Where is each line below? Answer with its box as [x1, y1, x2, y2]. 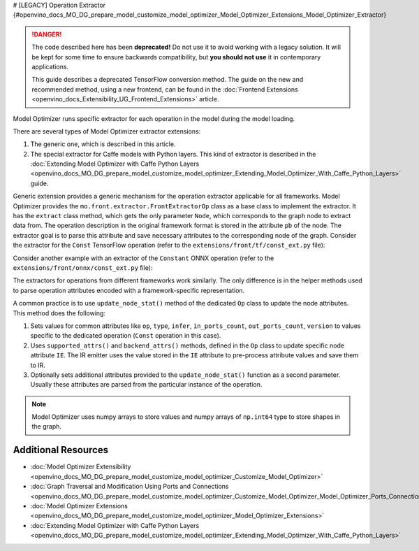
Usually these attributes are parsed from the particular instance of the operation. [30, 380, 263, 389]
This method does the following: [13, 308, 106, 317]
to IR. [30, 361, 45, 369]
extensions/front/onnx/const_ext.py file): [13, 263, 153, 272]
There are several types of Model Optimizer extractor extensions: [13, 127, 201, 136]
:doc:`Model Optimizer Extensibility [30, 462, 131, 471]
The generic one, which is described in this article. [30, 140, 176, 148]
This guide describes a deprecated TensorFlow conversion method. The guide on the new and [31, 76, 304, 84]
